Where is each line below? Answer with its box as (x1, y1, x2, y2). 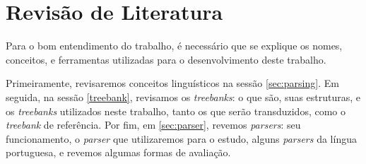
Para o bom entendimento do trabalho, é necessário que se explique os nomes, (6, 38, 343, 53)
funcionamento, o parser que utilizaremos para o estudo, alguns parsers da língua (6, 131, 357, 146)
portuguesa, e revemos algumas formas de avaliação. (6, 145, 231, 160)
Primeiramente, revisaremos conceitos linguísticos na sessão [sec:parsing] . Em (6, 76, 339, 90)
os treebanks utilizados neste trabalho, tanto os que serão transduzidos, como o (6, 103, 346, 118)
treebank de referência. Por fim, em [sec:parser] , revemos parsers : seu (6, 117, 301, 132)
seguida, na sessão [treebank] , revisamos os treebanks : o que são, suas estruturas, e (6, 89, 361, 104)
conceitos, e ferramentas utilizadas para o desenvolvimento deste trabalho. (6, 52, 326, 66)
